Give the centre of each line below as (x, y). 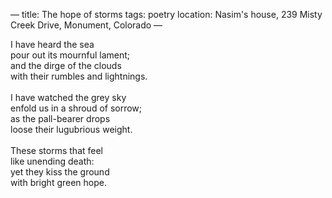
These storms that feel (56, 150)
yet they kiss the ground (60, 172)
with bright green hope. (58, 182)
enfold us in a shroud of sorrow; (76, 108)
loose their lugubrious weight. (71, 129)
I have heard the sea (52, 44)
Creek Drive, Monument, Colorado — (86, 25)
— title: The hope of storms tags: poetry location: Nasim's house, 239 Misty (166, 14)
